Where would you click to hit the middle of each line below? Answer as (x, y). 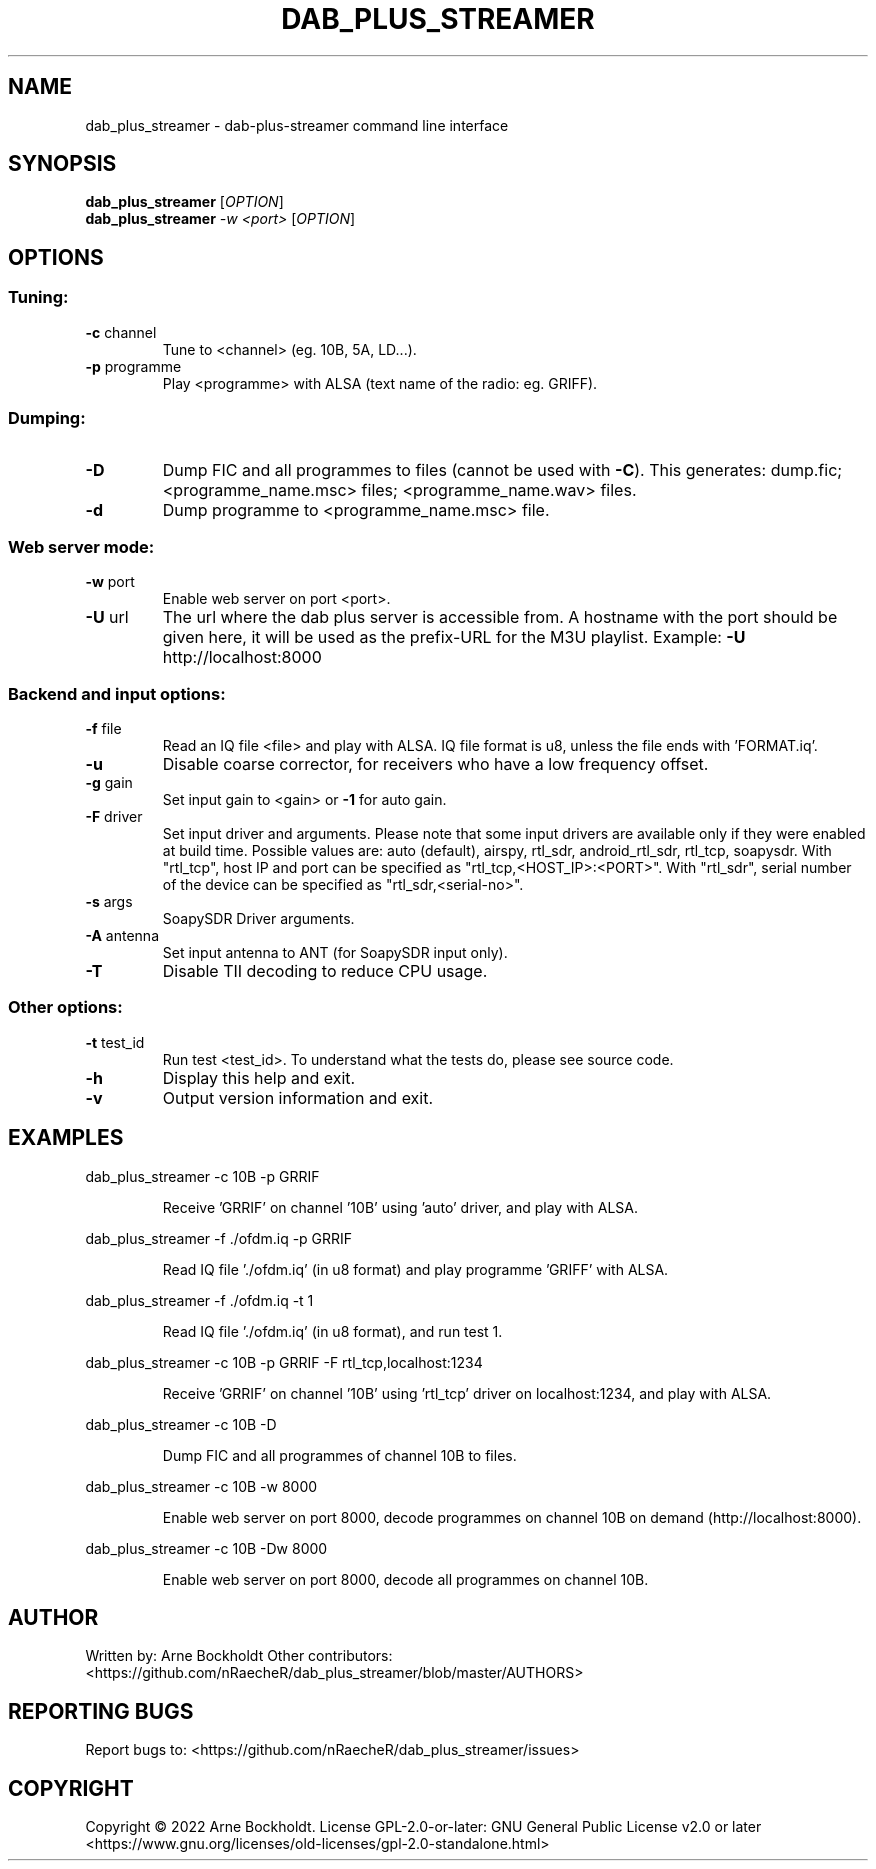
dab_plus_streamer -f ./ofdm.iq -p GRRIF (219, 1238)
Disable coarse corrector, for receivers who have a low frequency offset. (435, 763)
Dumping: (47, 418)
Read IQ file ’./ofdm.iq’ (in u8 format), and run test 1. (332, 1331)
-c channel (121, 332)
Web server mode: (81, 546)
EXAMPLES (66, 1138)
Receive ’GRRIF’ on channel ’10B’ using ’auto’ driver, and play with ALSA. (400, 1207)
